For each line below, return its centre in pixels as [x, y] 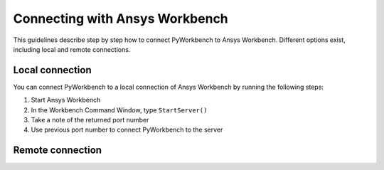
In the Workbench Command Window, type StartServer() [119, 110]
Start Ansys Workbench [66, 100]
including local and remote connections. [72, 49]
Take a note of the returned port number [90, 120]
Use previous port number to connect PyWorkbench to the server [127, 130]
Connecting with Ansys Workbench [121, 18]
